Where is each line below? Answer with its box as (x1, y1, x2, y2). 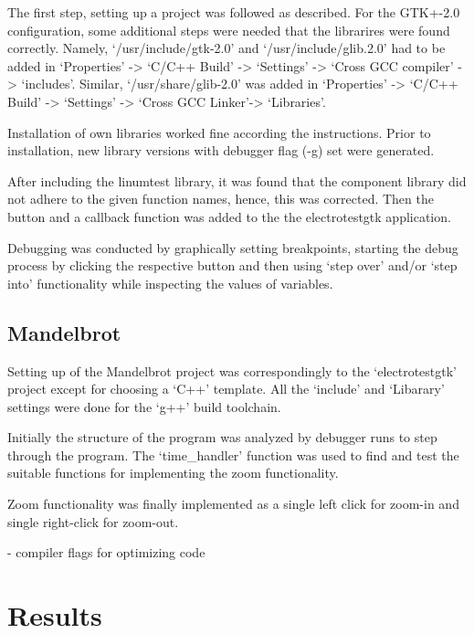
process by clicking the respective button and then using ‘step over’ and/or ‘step (7, 256, 458, 275)
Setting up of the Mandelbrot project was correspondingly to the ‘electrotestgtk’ (7, 361, 458, 380)
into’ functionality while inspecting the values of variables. (7, 273, 333, 292)
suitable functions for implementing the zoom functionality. (7, 463, 339, 482)
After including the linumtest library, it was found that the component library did (7, 171, 467, 190)
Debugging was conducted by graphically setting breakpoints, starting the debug (7, 238, 458, 257)
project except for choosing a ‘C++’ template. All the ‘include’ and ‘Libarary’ (7, 379, 445, 398)
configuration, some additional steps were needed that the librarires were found (7, 20, 450, 39)
